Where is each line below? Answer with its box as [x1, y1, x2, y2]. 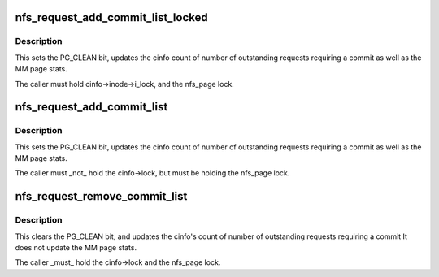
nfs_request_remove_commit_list [15, 189, 188, 203]
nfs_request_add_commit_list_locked [15, 11, 208, 24]
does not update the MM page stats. [15, 243, 137, 253]
